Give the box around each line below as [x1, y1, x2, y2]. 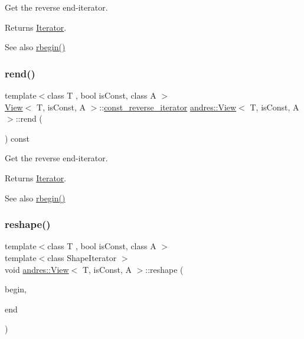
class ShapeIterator [47, 251, 117, 263]
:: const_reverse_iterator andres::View [99, 100, 237, 113]
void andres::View [5, 263, 69, 275]
